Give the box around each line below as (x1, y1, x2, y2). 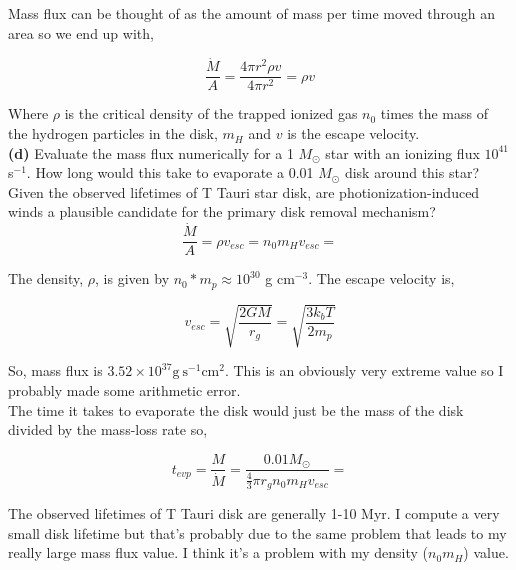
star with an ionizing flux (325, 142, 480, 163)
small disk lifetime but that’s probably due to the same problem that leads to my (8, 522, 507, 543)
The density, (8, 268, 84, 289)
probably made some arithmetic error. (8, 379, 241, 400)
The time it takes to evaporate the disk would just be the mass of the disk (8, 399, 464, 420)
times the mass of (380, 103, 488, 124)
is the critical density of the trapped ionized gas (64, 103, 358, 124)
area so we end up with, (8, 22, 154, 43)
